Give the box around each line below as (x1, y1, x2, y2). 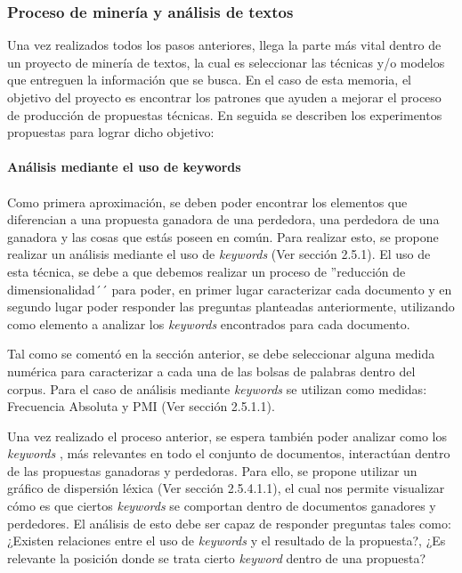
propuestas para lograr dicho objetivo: (7, 123, 215, 141)
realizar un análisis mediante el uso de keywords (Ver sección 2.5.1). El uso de (7, 245, 431, 263)
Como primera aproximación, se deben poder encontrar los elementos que (7, 192, 408, 211)
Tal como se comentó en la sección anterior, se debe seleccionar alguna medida (7, 344, 435, 363)
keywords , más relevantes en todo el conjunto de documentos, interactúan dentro (7, 444, 450, 463)
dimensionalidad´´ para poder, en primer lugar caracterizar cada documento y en (7, 279, 452, 298)
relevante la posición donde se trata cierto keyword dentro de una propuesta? (7, 548, 426, 567)
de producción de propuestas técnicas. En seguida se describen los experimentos (7, 105, 442, 124)
